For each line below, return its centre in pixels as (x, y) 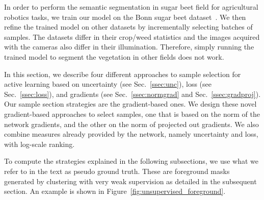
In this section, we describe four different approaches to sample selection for (123, 74)
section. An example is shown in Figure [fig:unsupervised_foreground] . (115, 191)
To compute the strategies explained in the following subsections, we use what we (131, 161)
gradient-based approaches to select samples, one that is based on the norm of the (132, 114)
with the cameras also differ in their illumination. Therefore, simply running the (129, 47)
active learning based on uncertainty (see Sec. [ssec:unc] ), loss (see (108, 84)
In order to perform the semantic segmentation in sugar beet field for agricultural (131, 7)
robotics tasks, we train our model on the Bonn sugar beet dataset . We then (125, 17)
